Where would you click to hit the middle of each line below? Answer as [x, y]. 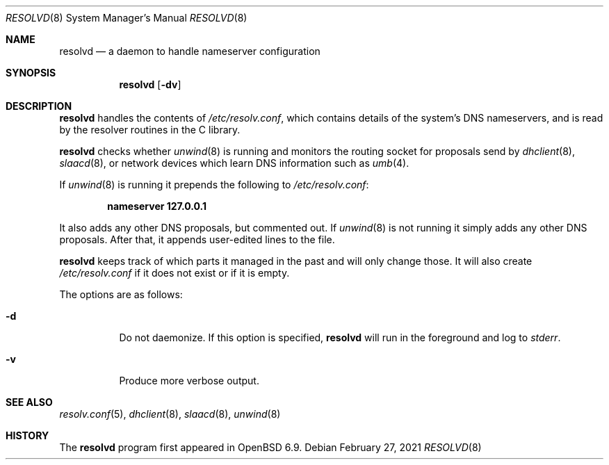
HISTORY [27, 435]
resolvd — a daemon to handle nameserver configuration [190, 51]
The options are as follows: [121, 294]
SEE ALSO [29, 402]
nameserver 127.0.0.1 [157, 206]
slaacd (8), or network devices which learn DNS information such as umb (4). [234, 163]
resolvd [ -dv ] [150, 84]
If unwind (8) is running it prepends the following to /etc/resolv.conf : [214, 185]
